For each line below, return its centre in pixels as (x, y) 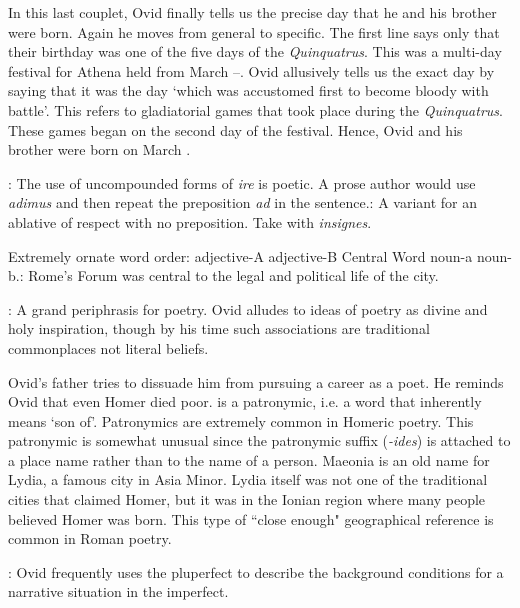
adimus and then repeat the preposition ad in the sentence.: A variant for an (243, 202)
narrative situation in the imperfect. (118, 591)
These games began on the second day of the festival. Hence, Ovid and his (235, 129)
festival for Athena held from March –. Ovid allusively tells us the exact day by (251, 70)
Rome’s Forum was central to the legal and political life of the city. (233, 275)
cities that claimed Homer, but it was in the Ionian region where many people (247, 499)
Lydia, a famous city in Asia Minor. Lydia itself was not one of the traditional (248, 479)
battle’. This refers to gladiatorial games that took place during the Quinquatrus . (255, 109)
